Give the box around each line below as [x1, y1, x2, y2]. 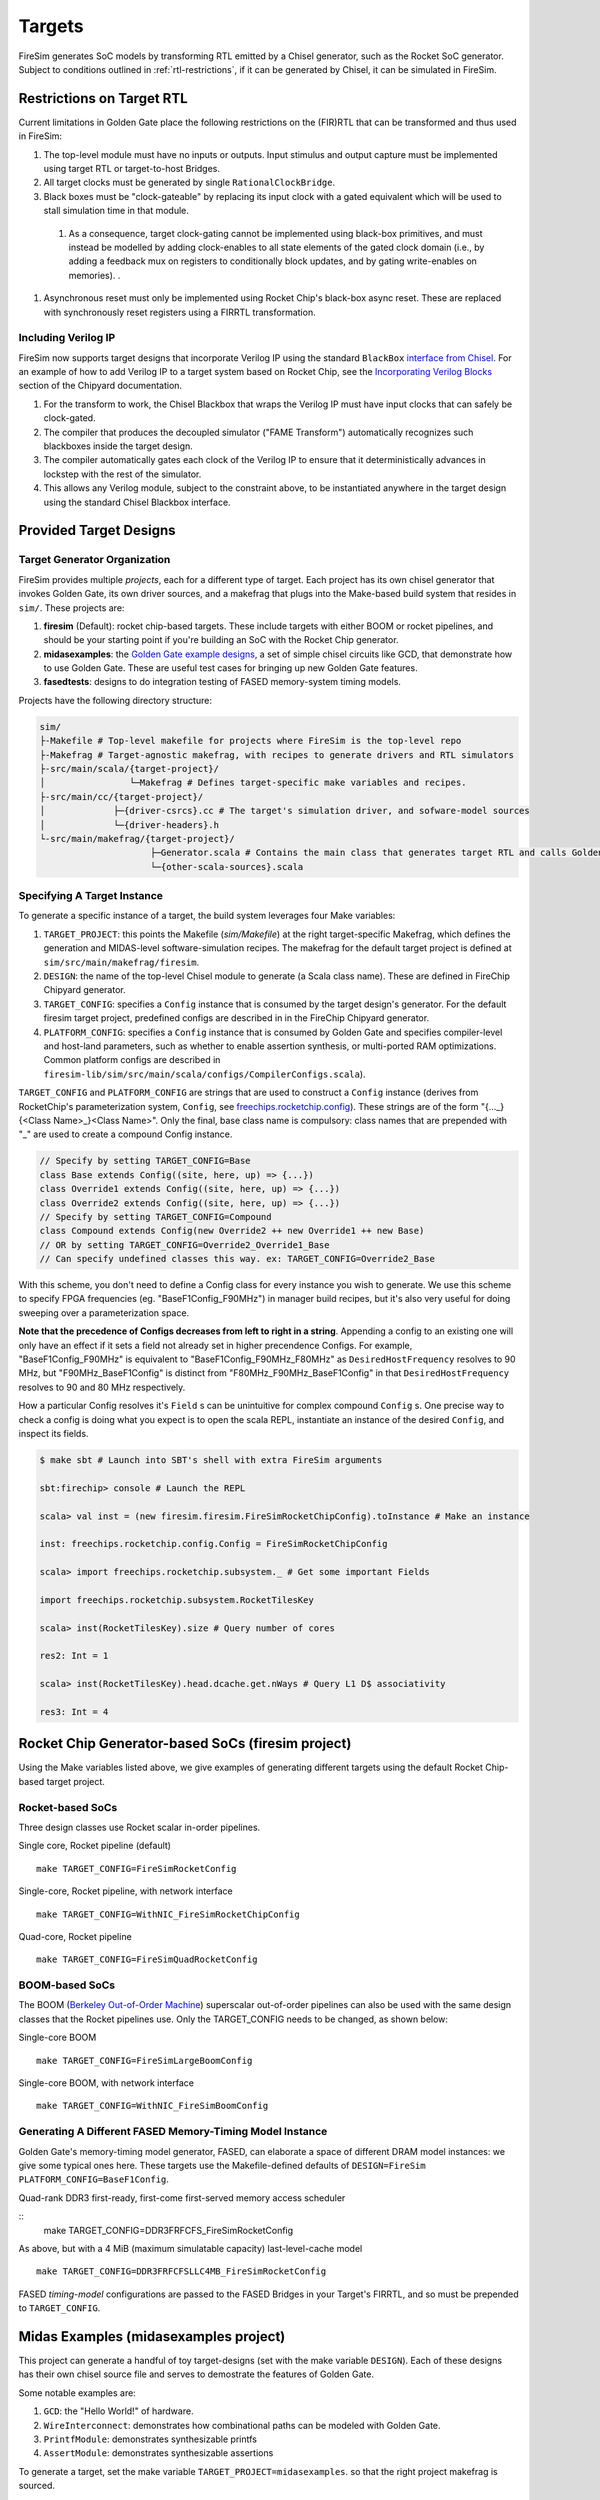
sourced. [18, 2480, 55, 2492]
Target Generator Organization [18, 553, 171, 567]
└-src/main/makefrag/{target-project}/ [39, 833, 235, 844]
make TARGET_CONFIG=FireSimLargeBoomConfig [36, 2055, 253, 2066]
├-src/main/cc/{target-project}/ [39, 791, 204, 802]
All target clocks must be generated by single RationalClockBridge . [43, 176, 335, 189]
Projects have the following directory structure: [18, 694, 212, 706]
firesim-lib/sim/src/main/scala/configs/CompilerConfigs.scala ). [43, 1068, 366, 1080]
